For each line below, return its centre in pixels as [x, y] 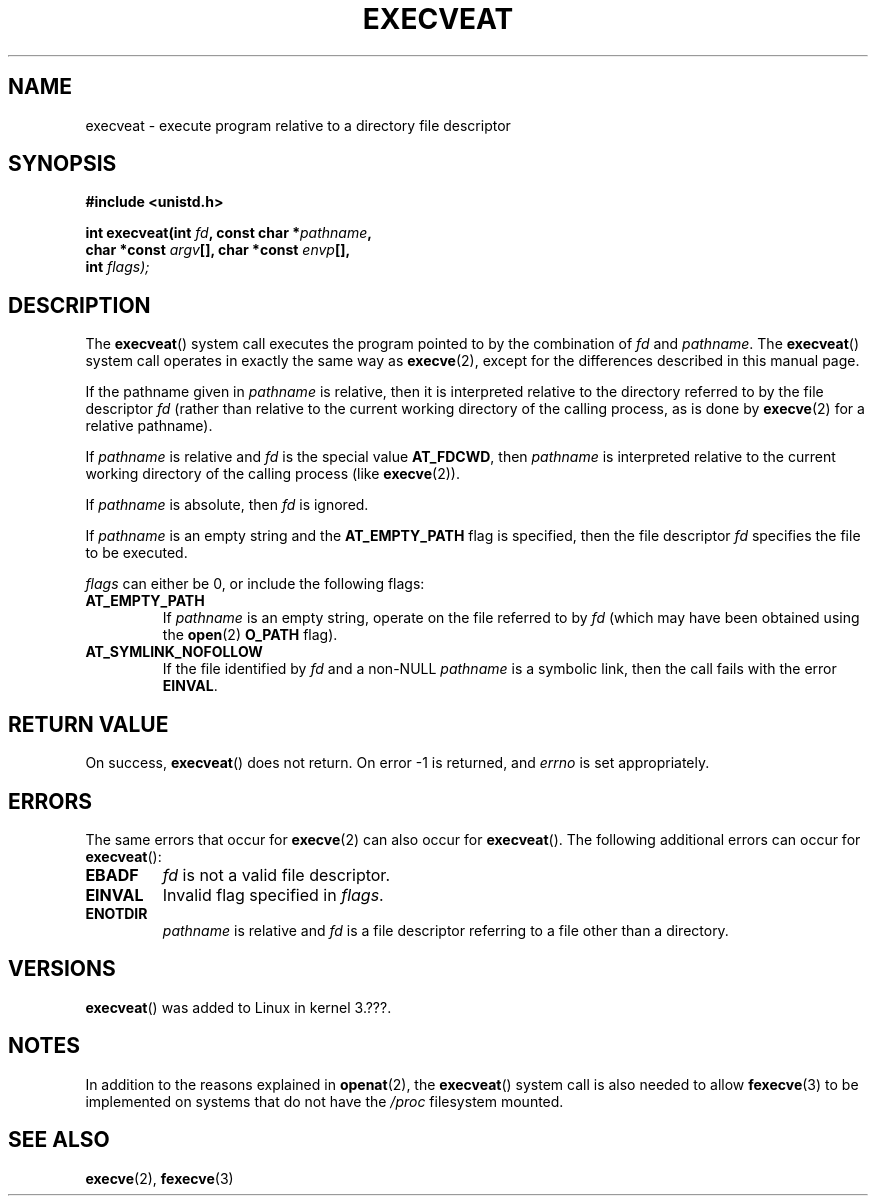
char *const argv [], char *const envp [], [218, 250]
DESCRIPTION [79, 305]
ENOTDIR [116, 913]
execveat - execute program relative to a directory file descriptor [298, 125]
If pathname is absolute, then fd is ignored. [227, 505]
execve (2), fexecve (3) [159, 1178]
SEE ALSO [59, 1140]
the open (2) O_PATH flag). [250, 635]
